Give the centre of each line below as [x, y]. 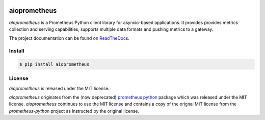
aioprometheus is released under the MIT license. [59, 88]
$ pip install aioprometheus [54, 64]
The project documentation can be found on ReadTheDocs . [69, 38]
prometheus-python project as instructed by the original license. [74, 111]
